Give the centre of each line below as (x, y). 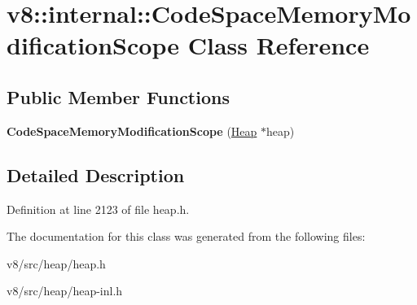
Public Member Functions (118, 96)
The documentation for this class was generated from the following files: (186, 236)
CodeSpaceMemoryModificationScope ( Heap (132, 131)
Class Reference (279, 45)
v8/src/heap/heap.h (56, 263)
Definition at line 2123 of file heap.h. (98, 209)
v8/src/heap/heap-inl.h (65, 291)
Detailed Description (96, 174)
